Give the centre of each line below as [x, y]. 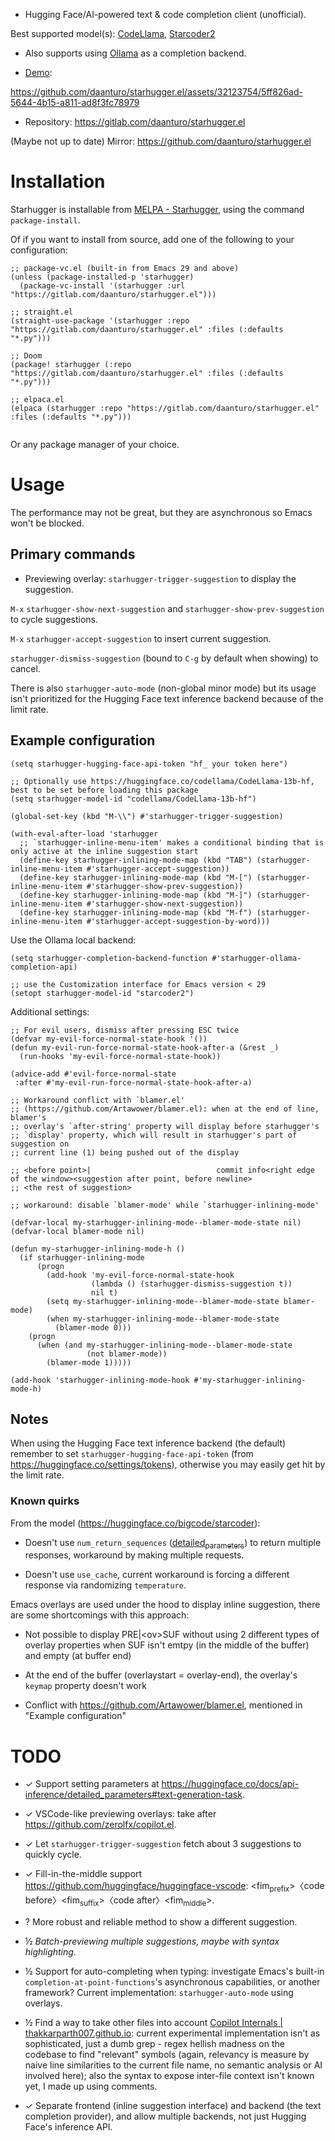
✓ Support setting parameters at [92, 1784]
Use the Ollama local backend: [73, 940]
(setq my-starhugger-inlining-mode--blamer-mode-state [163, 1301]
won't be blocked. [47, 523]
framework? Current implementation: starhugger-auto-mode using [159, 1992]
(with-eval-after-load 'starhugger [84, 834]
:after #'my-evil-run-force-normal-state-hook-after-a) [133, 1082]
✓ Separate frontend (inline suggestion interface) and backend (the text [173, 2105]
